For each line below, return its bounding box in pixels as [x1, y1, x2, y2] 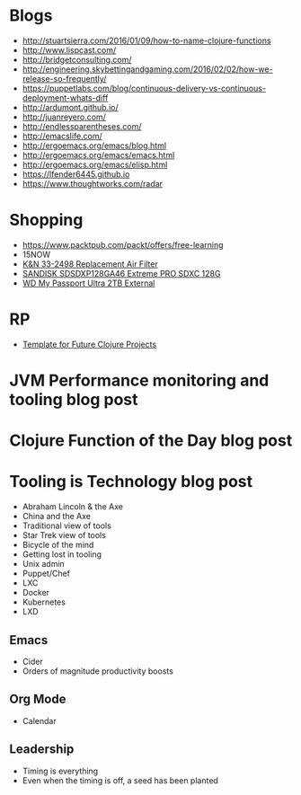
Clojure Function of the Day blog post [9, 430, 293, 451]
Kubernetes [22, 596, 66, 607]
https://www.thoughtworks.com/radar [22, 178, 164, 189]
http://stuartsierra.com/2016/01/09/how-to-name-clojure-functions [22, 35, 271, 46]
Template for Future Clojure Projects [22, 339, 157, 349]
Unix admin [22, 559, 65, 570]
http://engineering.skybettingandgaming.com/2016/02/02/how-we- [22, 64, 273, 75]
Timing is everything [22, 765, 99, 776]
